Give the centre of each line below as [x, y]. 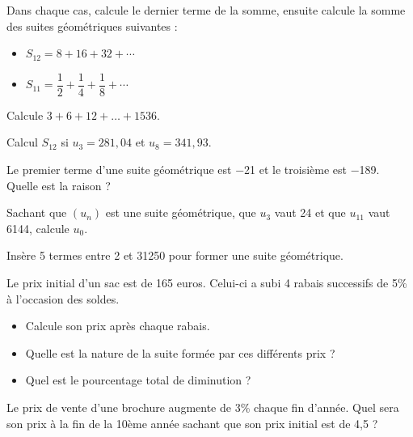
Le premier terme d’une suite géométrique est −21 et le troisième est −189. [193, 170]
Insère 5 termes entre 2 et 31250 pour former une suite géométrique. [175, 255]
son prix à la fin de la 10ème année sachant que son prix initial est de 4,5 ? [192, 423]
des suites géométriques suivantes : [92, 25]
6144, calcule [38, 228]
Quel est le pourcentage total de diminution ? [138, 380]
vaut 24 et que [310, 212]
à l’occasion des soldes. [63, 298]
